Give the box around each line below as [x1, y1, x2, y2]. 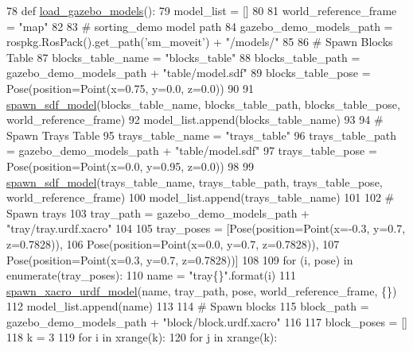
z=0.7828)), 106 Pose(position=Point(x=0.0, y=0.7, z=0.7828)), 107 [6, 235, 340, 252]
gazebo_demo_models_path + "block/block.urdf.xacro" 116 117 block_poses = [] [6, 313, 407, 330]
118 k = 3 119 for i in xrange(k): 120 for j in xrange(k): [6, 329, 278, 345]
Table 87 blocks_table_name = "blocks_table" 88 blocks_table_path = [6, 48, 360, 65]
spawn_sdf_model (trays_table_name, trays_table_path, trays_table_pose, [6, 173, 383, 190]
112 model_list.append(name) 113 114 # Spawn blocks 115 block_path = [6, 298, 369, 314]
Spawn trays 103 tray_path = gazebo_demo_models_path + [6, 204, 310, 221]
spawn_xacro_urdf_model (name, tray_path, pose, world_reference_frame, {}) [6, 282, 397, 299]
